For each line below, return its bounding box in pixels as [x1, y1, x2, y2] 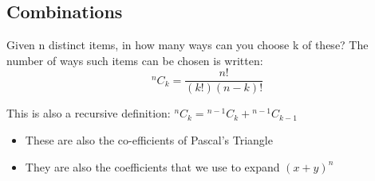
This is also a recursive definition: [6, 105, 171, 121]
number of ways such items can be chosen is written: [6, 52, 263, 68]
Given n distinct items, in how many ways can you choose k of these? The [6, 37, 369, 53]
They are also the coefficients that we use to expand [25, 158, 280, 175]
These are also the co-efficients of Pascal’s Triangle [25, 132, 273, 148]
